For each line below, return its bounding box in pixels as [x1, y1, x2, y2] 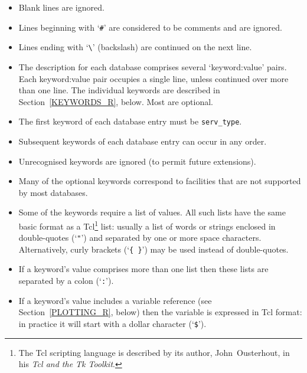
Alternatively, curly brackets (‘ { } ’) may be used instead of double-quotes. [18, 243, 289, 255]
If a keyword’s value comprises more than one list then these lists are [18, 263, 269, 275]
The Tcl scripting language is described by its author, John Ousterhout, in [18, 346, 290, 358]
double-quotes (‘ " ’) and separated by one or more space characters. [18, 231, 262, 244]
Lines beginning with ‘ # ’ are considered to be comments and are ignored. [18, 21, 282, 33]
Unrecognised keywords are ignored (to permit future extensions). [18, 155, 256, 167]
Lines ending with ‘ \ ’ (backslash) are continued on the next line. [18, 41, 252, 53]
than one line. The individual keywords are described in [18, 84, 220, 96]
